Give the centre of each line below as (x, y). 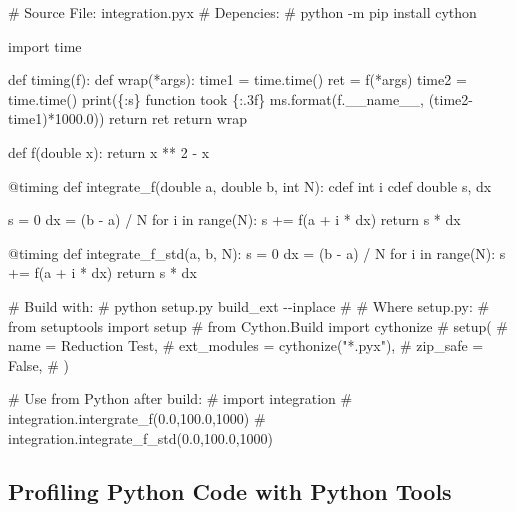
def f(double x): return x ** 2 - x (109, 151)
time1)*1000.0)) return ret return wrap (128, 118)
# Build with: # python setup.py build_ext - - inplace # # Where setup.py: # (249, 305)
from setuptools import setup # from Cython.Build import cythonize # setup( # (258, 325)
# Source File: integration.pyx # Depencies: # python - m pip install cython (242, 12)
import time (45, 45)
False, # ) (38, 364)
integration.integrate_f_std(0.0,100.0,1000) (141, 437)
